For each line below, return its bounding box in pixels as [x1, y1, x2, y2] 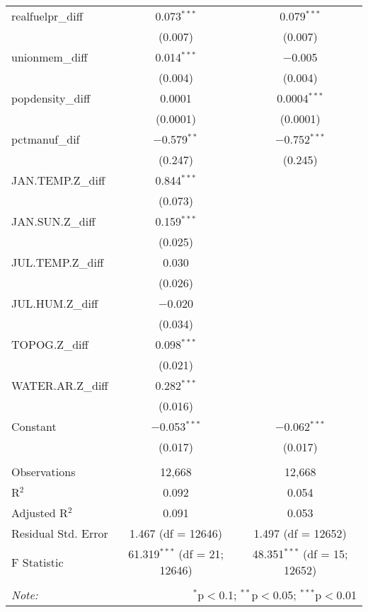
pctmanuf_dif [11, 131, 80, 147]
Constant [11, 418, 57, 434]
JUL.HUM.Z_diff [11, 295, 98, 311]
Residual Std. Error [11, 525, 108, 541]
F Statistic [11, 553, 64, 570]
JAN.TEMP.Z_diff [11, 172, 105, 188]
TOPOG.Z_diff [11, 336, 88, 352]
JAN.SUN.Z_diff [11, 213, 96, 229]
